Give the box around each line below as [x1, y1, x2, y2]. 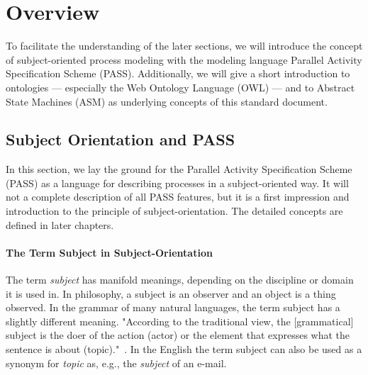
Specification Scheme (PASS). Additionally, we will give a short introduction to [6, 66, 350, 81]
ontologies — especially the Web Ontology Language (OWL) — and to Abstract [6, 79, 355, 94]
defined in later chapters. [6, 217, 114, 232]
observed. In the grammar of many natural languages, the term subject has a [6, 300, 340, 315]
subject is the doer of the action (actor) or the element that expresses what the [6, 328, 350, 342]
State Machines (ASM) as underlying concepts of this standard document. [6, 94, 328, 108]
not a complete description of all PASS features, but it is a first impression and [6, 189, 350, 204]
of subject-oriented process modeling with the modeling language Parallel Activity [6, 52, 362, 67]
